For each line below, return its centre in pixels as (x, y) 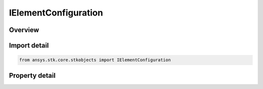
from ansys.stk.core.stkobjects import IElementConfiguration (95, 60)
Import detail (29, 45)
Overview (24, 30)
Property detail (32, 75)
